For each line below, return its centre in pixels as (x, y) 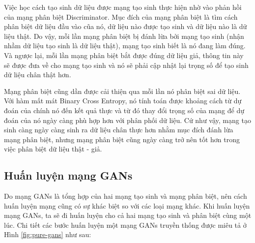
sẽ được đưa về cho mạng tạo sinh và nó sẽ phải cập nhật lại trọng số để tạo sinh (126, 65)
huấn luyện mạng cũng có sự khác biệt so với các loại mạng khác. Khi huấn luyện (127, 205)
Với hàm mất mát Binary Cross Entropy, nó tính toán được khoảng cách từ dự (123, 101)
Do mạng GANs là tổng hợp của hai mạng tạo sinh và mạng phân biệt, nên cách (126, 196)
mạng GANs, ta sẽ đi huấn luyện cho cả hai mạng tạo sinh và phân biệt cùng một (128, 215)
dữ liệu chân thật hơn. (38, 75)
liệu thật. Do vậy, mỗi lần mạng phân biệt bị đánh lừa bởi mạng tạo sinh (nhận (124, 36)
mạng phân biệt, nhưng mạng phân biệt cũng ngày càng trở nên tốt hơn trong (122, 139)
